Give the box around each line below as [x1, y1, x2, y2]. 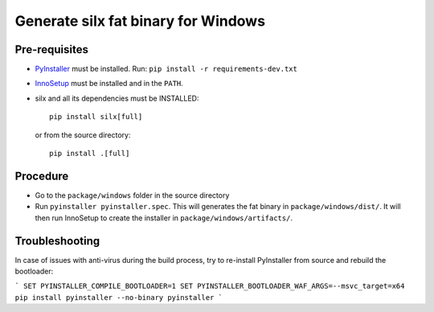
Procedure [14, 169, 69, 183]
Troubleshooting [14, 234, 100, 248]
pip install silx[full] [49, 113, 143, 121]
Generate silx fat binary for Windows [14, 12, 265, 30]
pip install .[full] [49, 149, 130, 158]
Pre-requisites [14, 43, 88, 56]
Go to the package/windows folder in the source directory [35, 190, 230, 200]
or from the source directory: [35, 129, 131, 140]
